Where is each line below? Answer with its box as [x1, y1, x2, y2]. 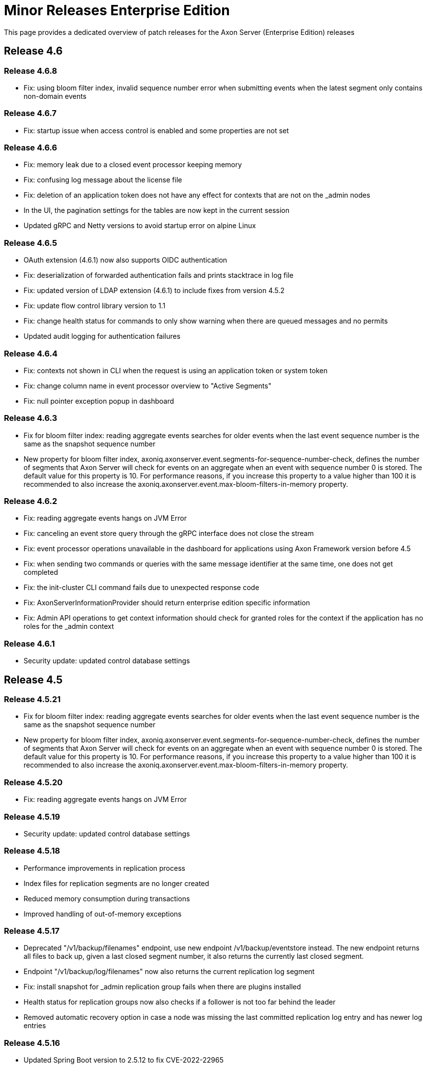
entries [24, 1021, 46, 1030]
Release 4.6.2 [4, 496, 57, 506]
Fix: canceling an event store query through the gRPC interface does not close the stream [24, 529, 314, 538]
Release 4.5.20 [4, 777, 63, 787]
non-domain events [24, 91, 86, 100]
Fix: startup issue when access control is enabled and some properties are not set [24, 126, 289, 135]
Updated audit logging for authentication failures [24, 332, 181, 341]
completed [24, 568, 58, 577]
